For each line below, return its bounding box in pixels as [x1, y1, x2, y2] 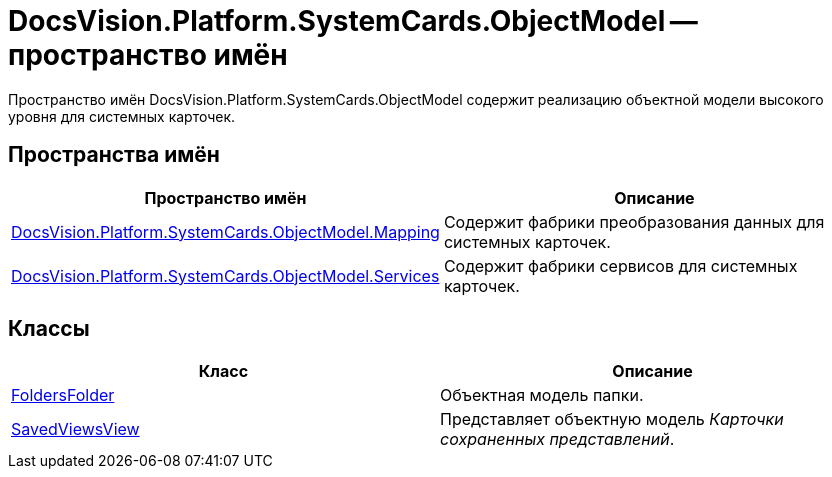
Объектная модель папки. [440, 385, 644, 406]
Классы [8, 316, 90, 342]
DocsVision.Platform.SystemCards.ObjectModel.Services [11, 265, 440, 286]
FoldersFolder [11, 385, 115, 406]
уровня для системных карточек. [8, 107, 236, 125]
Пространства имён [8, 142, 220, 168]
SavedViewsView [11, 419, 140, 440]
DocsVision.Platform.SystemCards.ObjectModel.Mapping [11, 221, 440, 242]
